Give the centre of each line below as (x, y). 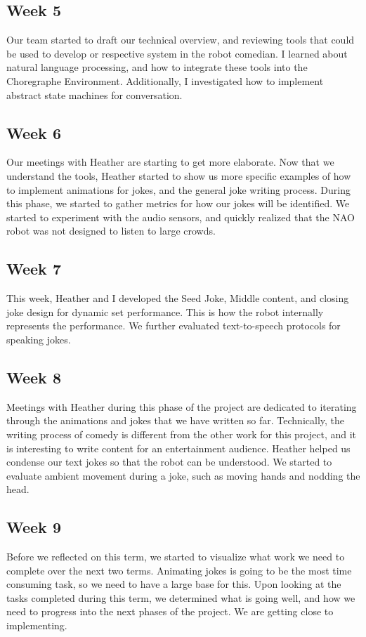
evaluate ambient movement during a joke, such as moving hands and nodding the (183, 475)
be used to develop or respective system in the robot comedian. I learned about (177, 53)
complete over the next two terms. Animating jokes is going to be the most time (179, 570)
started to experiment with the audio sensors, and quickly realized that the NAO (181, 217)
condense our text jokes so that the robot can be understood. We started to (169, 462)
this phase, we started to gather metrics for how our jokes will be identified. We (178, 203)
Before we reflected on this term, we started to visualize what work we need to (176, 557)
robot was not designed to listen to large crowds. (111, 231)
